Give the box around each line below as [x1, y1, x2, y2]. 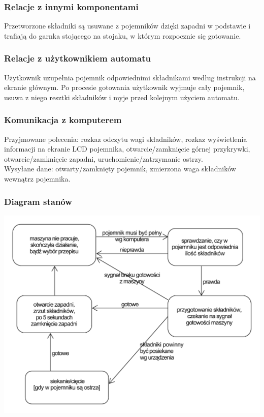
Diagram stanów [4, 195, 72, 207]
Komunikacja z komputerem [4, 113, 122, 126]
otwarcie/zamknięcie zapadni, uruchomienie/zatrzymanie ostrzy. [4, 153, 203, 164]
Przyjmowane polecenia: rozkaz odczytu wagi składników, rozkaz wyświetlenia [4, 133, 247, 144]
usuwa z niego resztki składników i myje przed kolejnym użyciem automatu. [4, 92, 240, 102]
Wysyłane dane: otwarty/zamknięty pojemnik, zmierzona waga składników [4, 163, 236, 174]
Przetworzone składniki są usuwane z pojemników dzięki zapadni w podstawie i [4, 20, 251, 31]
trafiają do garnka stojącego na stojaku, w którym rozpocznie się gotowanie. [4, 30, 241, 41]
